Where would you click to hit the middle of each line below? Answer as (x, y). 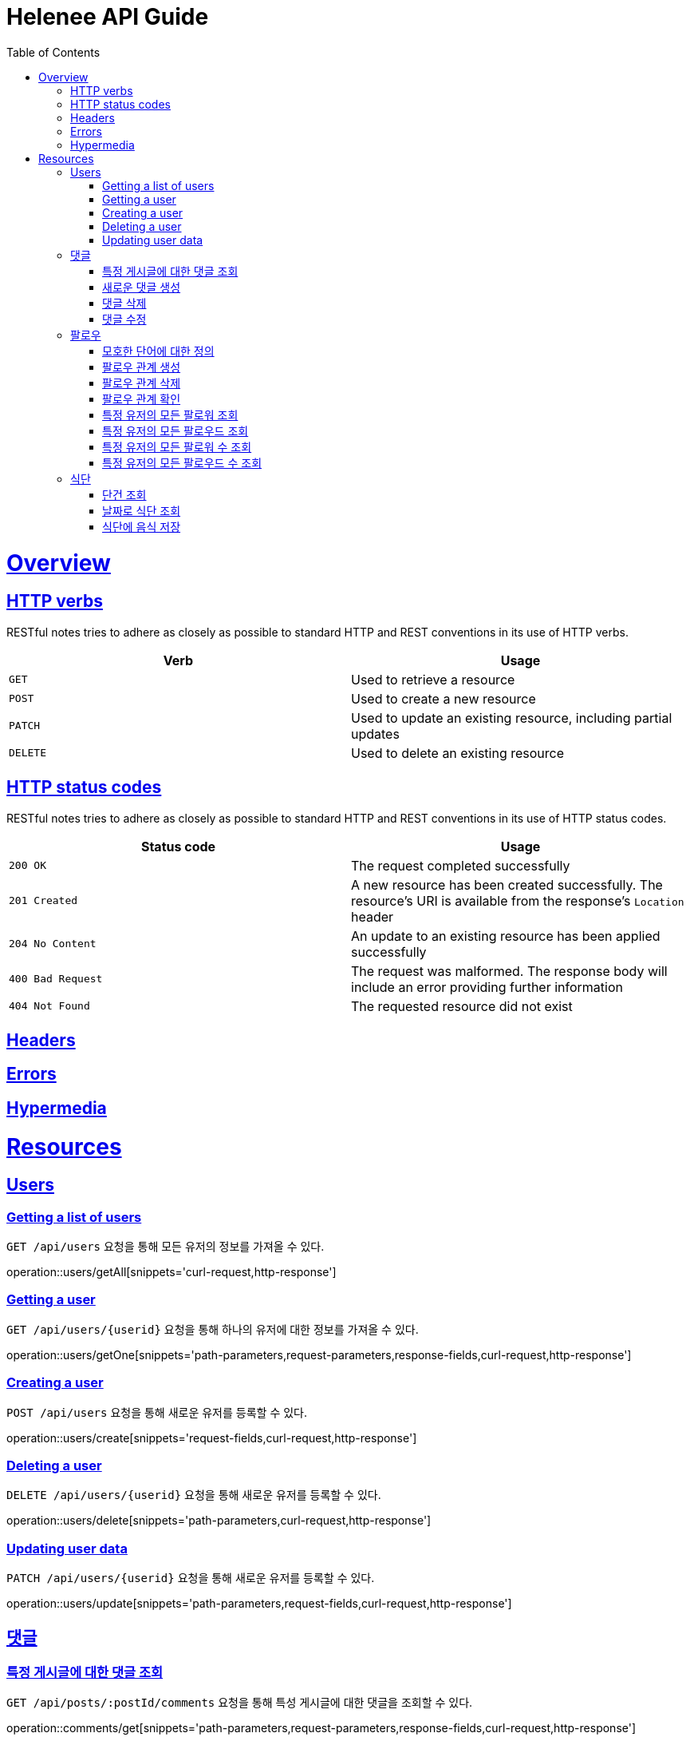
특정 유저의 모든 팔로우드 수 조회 (182, 462)
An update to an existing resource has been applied (506, 936)
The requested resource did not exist (462, 1006)
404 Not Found (49, 1006)
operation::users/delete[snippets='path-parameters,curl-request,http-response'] (219, 1521)
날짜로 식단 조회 (142, 510)
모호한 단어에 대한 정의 (158, 351)
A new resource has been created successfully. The (507, 884)
